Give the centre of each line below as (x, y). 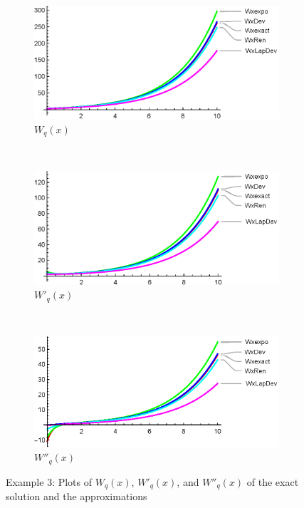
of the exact (273, 481)
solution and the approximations (77, 496)
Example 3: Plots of (49, 481)
